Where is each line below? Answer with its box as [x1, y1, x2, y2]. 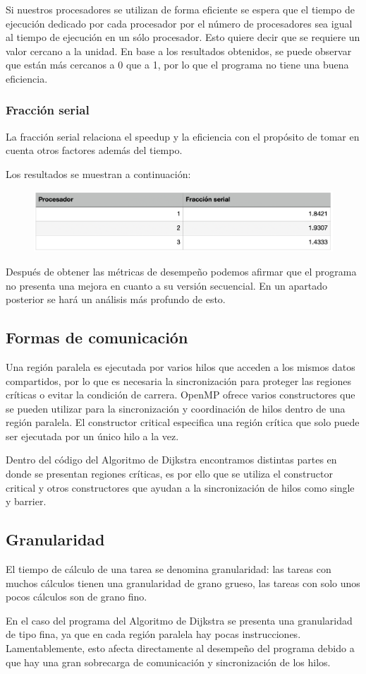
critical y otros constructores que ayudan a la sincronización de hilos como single [6, 480, 355, 495]
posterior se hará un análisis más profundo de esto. [6, 292, 226, 307]
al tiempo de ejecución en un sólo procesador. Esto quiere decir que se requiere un [6, 30, 360, 45]
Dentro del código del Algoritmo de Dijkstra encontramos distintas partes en [6, 452, 337, 467]
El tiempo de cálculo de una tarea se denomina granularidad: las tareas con [6, 562, 331, 577]
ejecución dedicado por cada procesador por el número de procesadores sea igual [6, 16, 353, 30]
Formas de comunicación [6, 326, 188, 348]
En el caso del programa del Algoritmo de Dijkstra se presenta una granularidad [6, 613, 353, 627]
